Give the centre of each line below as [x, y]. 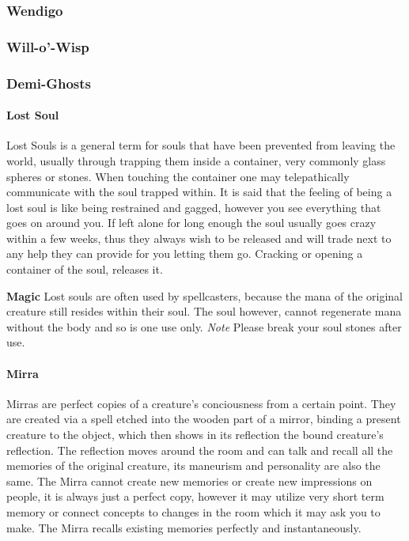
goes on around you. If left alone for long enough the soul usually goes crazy [191, 223]
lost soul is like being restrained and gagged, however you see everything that [194, 207]
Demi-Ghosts [49, 83]
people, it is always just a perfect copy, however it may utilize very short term [195, 496]
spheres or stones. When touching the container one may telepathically [178, 176]
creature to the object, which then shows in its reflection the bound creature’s [195, 435]
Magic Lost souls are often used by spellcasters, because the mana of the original [205, 295]
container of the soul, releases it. [85, 269]
